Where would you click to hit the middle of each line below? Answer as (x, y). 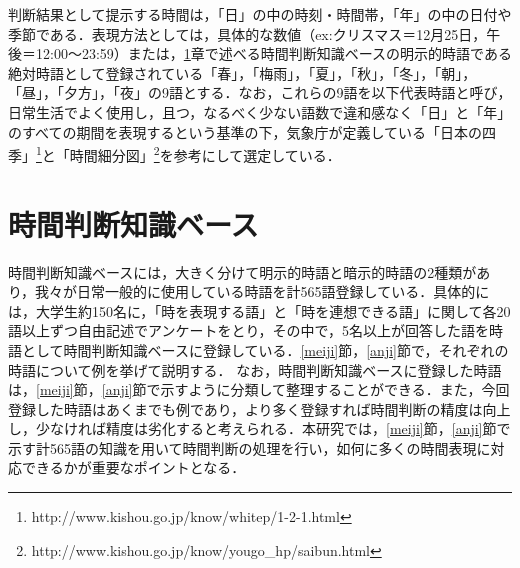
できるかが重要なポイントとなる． (133, 467)
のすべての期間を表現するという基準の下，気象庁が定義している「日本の (245, 131)
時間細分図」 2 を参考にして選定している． (205, 153)
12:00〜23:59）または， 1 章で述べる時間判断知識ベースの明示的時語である (273, 53)
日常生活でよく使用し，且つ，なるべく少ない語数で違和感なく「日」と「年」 (260, 111)
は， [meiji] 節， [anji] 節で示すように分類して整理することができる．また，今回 (259, 389)
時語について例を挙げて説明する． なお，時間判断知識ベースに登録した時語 (255, 369)
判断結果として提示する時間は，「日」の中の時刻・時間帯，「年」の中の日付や (260, 14)
